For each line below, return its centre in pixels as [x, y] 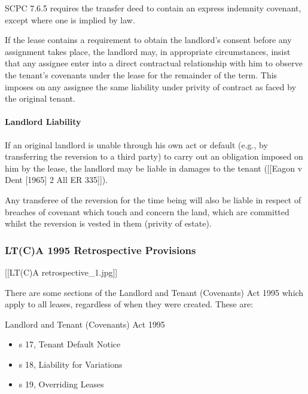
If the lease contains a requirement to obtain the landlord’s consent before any [148, 40]
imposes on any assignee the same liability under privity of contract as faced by [151, 86]
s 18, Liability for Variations [71, 364]
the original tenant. [40, 98]
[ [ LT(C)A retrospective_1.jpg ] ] [61, 272]
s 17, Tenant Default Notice [70, 344]
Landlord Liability [43, 122]
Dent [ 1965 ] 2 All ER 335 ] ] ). [57, 180]
